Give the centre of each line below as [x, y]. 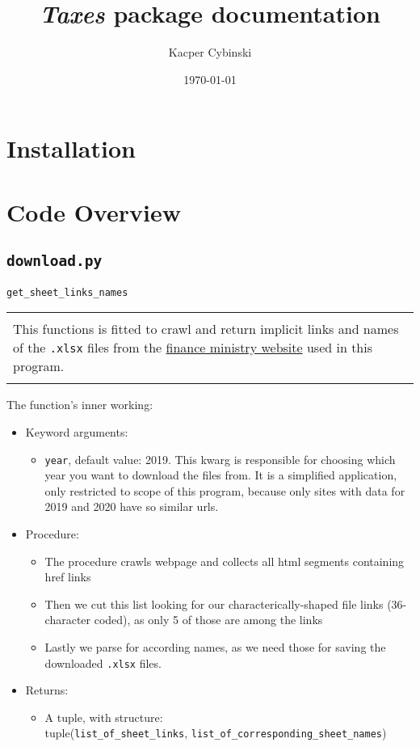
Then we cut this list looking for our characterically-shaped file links [214, 604]
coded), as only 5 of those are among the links [208, 620]
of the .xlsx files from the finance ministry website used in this [193, 348]
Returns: [47, 690]
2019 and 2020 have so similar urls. [132, 506]
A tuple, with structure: [104, 717]
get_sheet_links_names [67, 292]
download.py [55, 261]
